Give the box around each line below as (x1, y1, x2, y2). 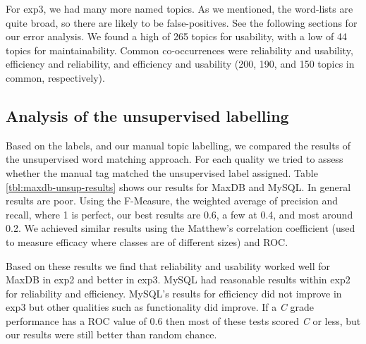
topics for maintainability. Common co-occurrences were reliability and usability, (6, 42, 353, 57)
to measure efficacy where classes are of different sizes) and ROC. (6, 234, 288, 249)
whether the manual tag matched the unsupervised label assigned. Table (6, 165, 318, 180)
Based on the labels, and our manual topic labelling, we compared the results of (6, 137, 351, 152)
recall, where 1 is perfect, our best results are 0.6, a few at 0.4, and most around (6, 207, 353, 221)
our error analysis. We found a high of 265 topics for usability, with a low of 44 (6, 29, 347, 44)
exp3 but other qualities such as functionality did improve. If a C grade (6, 300, 315, 314)
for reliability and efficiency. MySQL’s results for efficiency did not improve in (6, 285, 342, 300)
